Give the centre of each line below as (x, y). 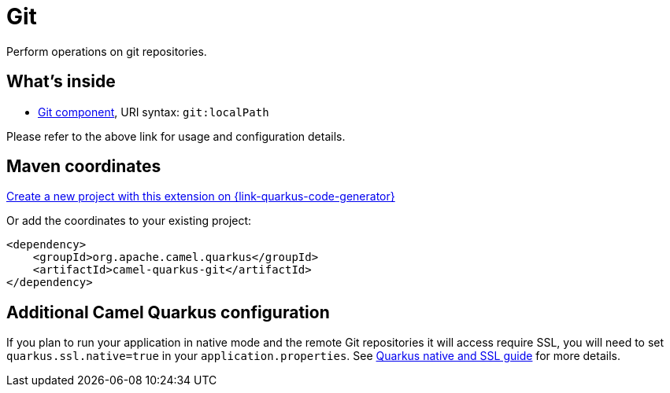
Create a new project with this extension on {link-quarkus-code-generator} (201, 196)
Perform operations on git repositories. (107, 51)
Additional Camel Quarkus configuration (168, 312)
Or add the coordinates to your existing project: (129, 221)
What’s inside (61, 82)
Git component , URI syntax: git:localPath (154, 112)
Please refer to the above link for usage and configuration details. (176, 136)
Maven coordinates (84, 167)
